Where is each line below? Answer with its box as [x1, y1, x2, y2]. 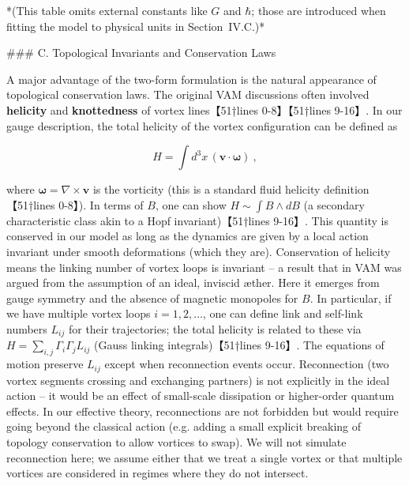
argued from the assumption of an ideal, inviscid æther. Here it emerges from [6, 274, 380, 291]
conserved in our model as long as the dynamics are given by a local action [6, 228, 369, 244]
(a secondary [303, 196, 365, 213]
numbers [6, 320, 47, 337]
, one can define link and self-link [202, 305, 363, 322]
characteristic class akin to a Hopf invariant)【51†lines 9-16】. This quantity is [6, 212, 388, 228]
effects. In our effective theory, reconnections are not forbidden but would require [6, 402, 399, 419]
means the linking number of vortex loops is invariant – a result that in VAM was [6, 258, 402, 275]
